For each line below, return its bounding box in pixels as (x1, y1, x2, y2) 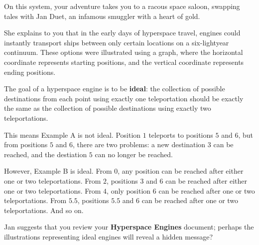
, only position (107, 185, 151, 196)
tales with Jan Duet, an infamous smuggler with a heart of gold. (4, 10, 200, 21)
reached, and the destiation (4, 149, 87, 159)
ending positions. (4, 66, 56, 77)
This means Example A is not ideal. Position (4, 129, 141, 140)
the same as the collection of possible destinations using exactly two (4, 103, 211, 113)
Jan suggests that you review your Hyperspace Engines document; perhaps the (4, 222, 254, 232)
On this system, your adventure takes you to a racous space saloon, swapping (4, 1, 240, 11)
